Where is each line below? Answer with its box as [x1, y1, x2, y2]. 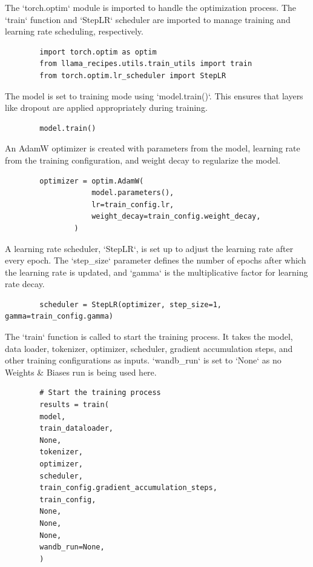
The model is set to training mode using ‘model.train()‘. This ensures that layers [5, 89, 303, 102]
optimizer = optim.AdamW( [39, 176, 144, 185]
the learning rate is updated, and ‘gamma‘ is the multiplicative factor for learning [5, 265, 308, 278]
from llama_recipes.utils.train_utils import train [39, 59, 252, 68]
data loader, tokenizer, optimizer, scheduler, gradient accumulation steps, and [5, 342, 293, 354]
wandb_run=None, [39, 543, 105, 552]
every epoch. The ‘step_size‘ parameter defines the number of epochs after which [5, 254, 306, 267]
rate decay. [5, 277, 45, 290]
